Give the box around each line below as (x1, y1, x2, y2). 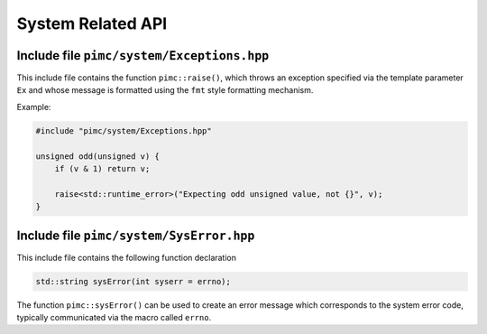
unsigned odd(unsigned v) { (35, 151, 160, 162)
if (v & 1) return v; (54, 163, 151, 173)
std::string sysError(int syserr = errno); (35, 276, 232, 286)
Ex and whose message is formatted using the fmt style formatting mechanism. (16, 85, 314, 96)
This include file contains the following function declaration (16, 252, 237, 263)
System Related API (16, 14, 168, 33)
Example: (16, 101, 51, 112)
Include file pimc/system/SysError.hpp (16, 227, 255, 243)
